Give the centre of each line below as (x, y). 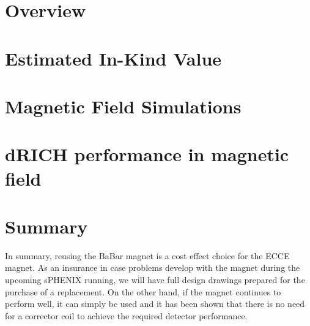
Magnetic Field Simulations (123, 106)
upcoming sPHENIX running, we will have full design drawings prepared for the (155, 279)
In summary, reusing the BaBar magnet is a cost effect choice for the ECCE (147, 255)
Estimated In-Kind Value (113, 58)
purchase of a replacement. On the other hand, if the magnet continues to (143, 291)
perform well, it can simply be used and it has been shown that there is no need (155, 304)
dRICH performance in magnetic (147, 154)
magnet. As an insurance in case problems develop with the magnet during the (153, 267)
